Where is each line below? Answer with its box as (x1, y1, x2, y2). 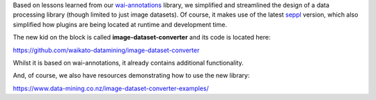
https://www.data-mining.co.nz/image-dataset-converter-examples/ (13, 84, 209, 92)
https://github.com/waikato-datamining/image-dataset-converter (13, 46, 200, 54)
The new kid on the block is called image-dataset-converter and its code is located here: (13, 33, 271, 42)
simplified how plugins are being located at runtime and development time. (13, 20, 228, 28)
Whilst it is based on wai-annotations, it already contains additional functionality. (13, 58, 244, 67)
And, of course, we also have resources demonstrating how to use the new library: (13, 72, 250, 80)
